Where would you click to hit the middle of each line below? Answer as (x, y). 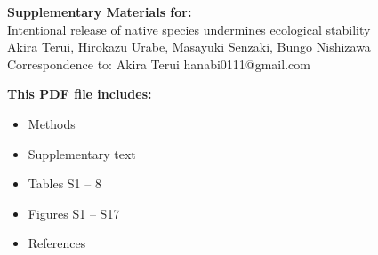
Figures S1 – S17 (74, 213)
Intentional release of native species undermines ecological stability (189, 29)
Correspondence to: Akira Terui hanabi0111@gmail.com (159, 64)
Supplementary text (82, 153)
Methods (52, 123)
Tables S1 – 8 (64, 183)
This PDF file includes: (80, 94)
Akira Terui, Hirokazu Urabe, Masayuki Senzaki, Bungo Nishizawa (189, 47)
